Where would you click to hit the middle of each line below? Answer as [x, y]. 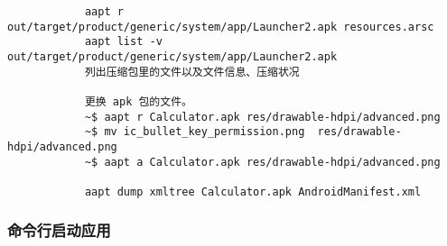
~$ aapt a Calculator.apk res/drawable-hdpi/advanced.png [262, 162]
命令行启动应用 [59, 230]
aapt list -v [123, 42]
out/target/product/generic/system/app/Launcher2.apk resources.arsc [221, 27]
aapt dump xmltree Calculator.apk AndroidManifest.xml [253, 191]
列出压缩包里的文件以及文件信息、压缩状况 [192, 72]
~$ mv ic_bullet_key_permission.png [195, 132]
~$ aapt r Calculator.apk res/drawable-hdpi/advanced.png [262, 117]
